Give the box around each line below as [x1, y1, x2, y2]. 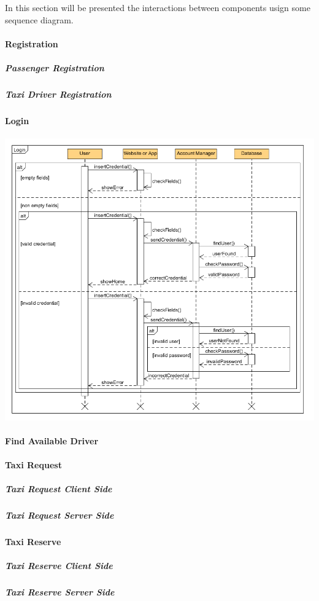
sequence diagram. [5, 13, 74, 26]
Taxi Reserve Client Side [5, 559, 113, 572]
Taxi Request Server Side [5, 509, 114, 522]
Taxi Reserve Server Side [5, 586, 115, 599]
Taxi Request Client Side [5, 482, 112, 495]
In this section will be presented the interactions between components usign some [5, 1, 310, 14]
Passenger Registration [5, 61, 104, 74]
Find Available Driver [5, 434, 99, 447]
